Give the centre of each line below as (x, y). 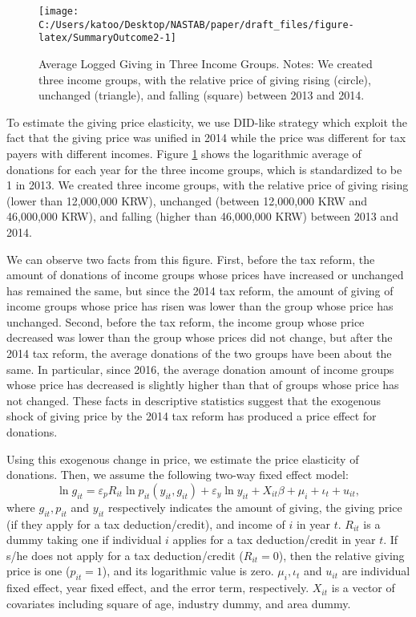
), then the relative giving (341, 555)
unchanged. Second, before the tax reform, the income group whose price (186, 321)
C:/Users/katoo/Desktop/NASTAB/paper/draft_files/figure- (196, 24)
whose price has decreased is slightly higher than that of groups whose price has (203, 385)
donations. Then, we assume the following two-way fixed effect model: (178, 475)
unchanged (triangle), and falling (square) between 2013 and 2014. (202, 95)
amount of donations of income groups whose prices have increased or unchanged (205, 275)
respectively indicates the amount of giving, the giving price (255, 507)
